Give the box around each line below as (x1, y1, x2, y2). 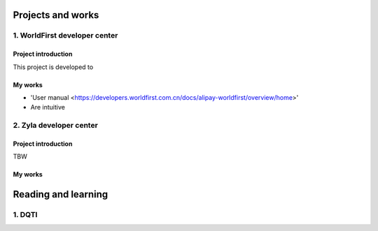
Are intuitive (30, 103, 66, 112)
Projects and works (13, 9, 99, 21)
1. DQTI (13, 210, 38, 220)
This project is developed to (13, 63, 94, 71)
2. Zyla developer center (13, 121, 98, 131)
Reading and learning (13, 188, 108, 200)
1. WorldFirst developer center (13, 31, 118, 40)
